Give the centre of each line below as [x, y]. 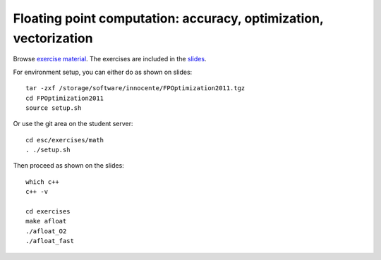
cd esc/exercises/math [65, 140]
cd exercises [48, 212]
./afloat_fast [50, 241]
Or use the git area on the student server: [73, 124]
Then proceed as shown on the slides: [69, 166]
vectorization [53, 38]
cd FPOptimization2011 [65, 98]
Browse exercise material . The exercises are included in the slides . [110, 59]
